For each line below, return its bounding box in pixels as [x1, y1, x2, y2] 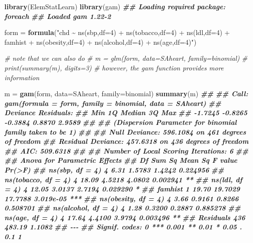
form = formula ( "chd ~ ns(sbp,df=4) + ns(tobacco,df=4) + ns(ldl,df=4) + [4, 27, 230, 37]
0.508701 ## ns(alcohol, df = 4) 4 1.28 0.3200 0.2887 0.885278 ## [4, 203, 241, 213]
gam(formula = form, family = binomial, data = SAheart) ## [4, 98, 221, 108]
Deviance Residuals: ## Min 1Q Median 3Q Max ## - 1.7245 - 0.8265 [4, 107, 248, 118]
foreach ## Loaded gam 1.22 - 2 [4, 11, 111, 21]
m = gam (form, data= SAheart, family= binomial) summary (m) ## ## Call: [4, 88, 248, 99]
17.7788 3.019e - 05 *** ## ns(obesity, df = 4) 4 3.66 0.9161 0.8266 [4, 193, 239, 203]
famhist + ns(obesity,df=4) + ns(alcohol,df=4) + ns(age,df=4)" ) [4, 36, 197, 47]
